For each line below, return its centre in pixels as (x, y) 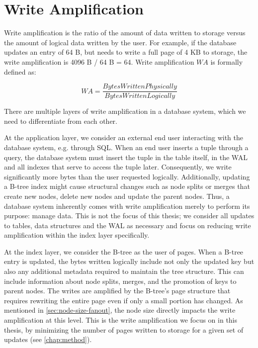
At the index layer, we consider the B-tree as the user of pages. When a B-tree (124, 251)
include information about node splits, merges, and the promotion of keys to (120, 281)
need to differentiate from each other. (61, 121)
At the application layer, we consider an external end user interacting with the (124, 137)
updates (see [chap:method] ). (48, 339)
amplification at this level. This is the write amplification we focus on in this (121, 320)
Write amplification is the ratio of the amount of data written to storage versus (125, 33)
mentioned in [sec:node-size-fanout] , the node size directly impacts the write (120, 310)
